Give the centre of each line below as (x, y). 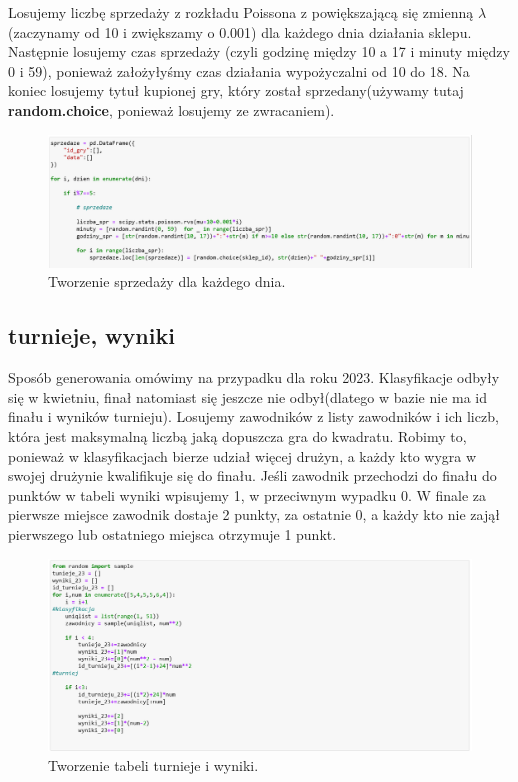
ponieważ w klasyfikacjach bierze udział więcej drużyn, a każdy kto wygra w (242, 455)
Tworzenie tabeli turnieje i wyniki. (153, 764)
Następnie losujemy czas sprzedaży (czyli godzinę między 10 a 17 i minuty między (259, 51)
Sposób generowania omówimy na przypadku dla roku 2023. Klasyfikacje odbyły (254, 377)
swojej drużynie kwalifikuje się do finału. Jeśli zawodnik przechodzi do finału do (252, 475)
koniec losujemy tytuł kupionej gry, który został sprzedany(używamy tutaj (236, 90)
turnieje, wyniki (91, 335)
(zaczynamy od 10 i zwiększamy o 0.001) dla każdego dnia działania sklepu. (240, 31)
